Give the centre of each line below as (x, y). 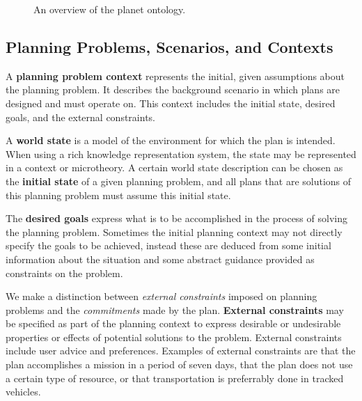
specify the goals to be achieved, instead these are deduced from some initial (168, 245)
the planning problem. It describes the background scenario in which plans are (173, 89)
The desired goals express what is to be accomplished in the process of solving (176, 218)
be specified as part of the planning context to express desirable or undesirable (173, 323)
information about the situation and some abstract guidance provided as (160, 259)
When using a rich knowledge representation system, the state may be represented (181, 154)
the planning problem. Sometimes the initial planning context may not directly (174, 231)
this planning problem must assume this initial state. (118, 195)
